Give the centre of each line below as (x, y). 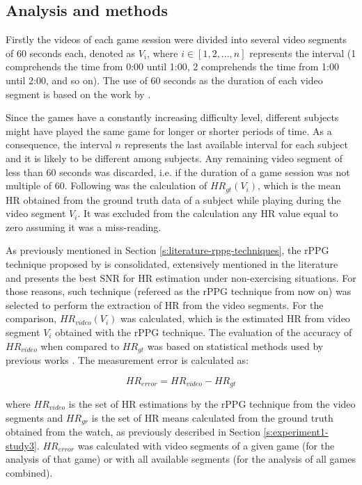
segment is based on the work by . (78, 94)
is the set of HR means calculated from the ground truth (212, 417)
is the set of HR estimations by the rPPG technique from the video (212, 404)
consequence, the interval (59, 144)
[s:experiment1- (296, 432)
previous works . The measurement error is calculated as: (127, 359)
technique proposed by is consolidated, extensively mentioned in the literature (172, 263)
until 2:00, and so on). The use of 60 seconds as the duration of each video (164, 80)
